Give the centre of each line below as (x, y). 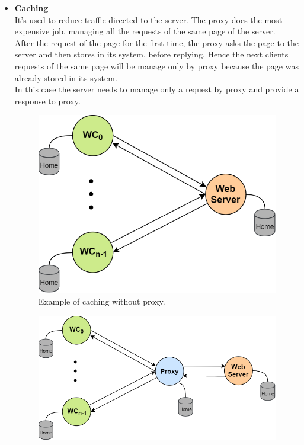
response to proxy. (47, 100)
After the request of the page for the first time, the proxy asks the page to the (156, 42)
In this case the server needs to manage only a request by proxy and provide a (157, 89)
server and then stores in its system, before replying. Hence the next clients (151, 54)
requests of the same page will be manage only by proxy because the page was (156, 65)
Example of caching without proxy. (102, 301)
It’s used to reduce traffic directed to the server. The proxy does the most (148, 19)
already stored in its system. (66, 77)
